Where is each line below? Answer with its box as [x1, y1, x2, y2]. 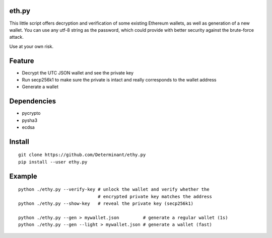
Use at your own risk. [9, 43, 54, 49]
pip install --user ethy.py [18, 159, 88, 165]
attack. [9, 34, 24, 40]
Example [9, 172, 37, 181]
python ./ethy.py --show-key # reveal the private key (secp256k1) [18, 201, 194, 206]
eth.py [9, 7, 30, 15]
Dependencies [9, 97, 56, 106]
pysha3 [22, 117, 38, 123]
